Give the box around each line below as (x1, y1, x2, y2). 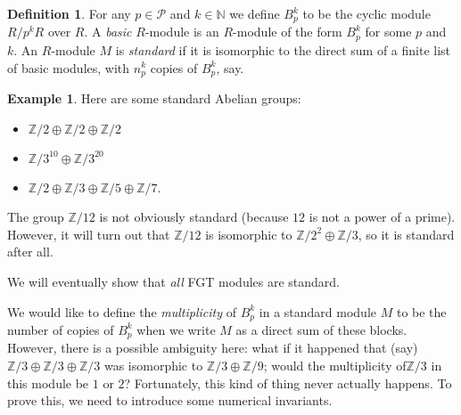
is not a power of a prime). (309, 207, 456, 226)
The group (7, 207, 64, 226)
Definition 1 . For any (7, 4, 131, 22)
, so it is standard (358, 224, 455, 243)
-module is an (144, 22, 219, 41)
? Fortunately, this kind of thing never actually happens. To (124, 373, 452, 392)
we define (229, 4, 280, 22)
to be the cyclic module (302, 4, 431, 22)
